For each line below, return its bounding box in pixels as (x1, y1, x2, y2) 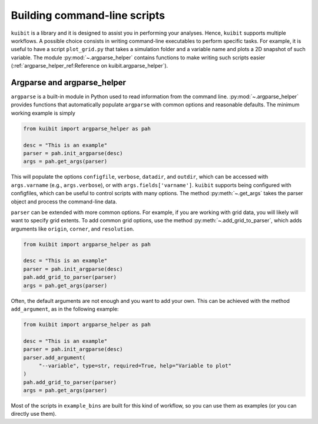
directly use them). (11, 410, 57, 418)
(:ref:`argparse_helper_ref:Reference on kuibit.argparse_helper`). (11, 62, 168, 69)
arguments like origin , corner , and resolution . (11, 225, 135, 232)
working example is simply (11, 109, 76, 116)
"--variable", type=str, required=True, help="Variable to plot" (38, 362, 232, 369)
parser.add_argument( (23, 354, 86, 361)
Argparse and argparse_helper (11, 77, 127, 88)
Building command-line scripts (11, 9, 165, 22)
